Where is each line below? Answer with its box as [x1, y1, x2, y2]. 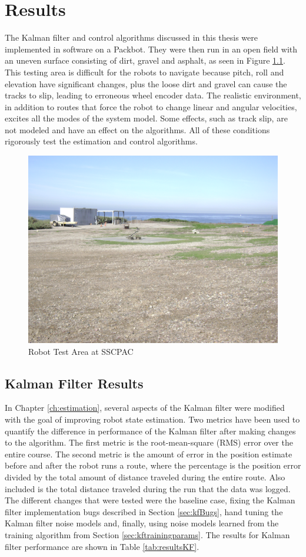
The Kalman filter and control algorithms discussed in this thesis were [5, 31, 258, 44]
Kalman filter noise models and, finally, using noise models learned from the [5, 517, 279, 529]
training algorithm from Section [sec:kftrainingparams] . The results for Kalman [5, 528, 290, 540]
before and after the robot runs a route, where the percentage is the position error [5, 459, 301, 472]
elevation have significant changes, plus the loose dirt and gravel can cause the [5, 77, 287, 90]
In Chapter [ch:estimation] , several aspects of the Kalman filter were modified [5, 401, 285, 414]
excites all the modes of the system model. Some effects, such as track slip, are [5, 112, 288, 124]
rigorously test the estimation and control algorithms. [5, 135, 198, 147]
